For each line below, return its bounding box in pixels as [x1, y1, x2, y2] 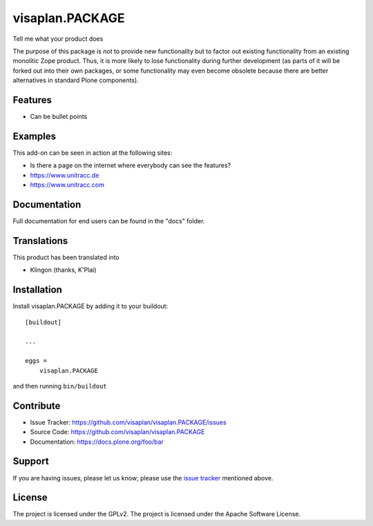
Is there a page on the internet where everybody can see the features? [30, 161, 231, 169]
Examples [12, 130, 57, 142]
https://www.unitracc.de [30, 171, 99, 179]
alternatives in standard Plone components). [12, 76, 139, 84]
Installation [12, 284, 62, 296]
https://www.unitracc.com [30, 180, 105, 189]
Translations [12, 235, 68, 247]
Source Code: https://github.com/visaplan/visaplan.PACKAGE [30, 428, 205, 436]
